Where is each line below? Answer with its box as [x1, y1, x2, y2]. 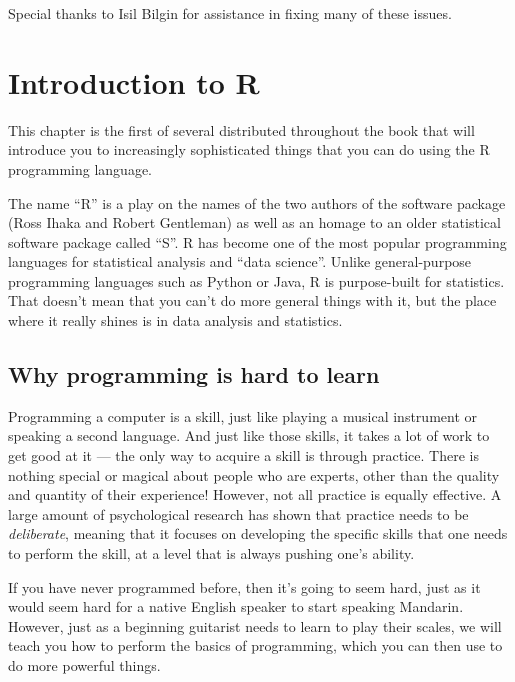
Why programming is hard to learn [8, 359, 380, 390]
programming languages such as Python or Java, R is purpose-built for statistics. [8, 270, 505, 291]
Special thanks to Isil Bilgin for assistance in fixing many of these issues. [8, 3, 452, 23]
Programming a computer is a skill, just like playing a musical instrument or [8, 405, 477, 426]
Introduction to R [8, 61, 260, 102]
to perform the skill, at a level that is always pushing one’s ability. [8, 543, 415, 564]
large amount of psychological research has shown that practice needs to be [8, 503, 469, 524]
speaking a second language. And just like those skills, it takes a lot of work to [8, 425, 490, 446]
